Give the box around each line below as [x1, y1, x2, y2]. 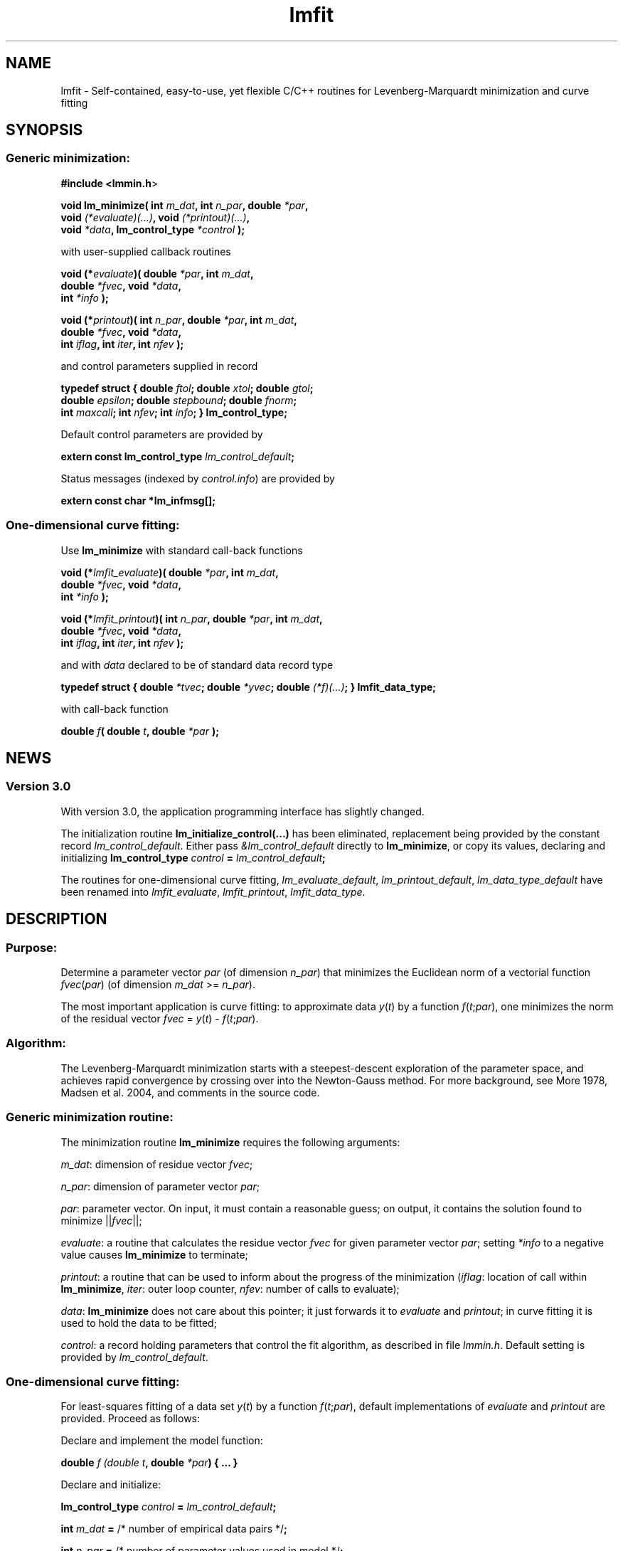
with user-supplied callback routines [60, 245, 231, 258]
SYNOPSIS [6, 121, 83, 139]
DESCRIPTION [6, 910, 107, 928]
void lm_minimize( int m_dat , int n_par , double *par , [60, 198, 309, 211]
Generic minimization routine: [6, 1110, 174, 1125]
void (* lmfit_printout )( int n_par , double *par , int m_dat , [60, 612, 323, 625]
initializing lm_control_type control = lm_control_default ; [60, 851, 326, 864]
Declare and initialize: [60, 1478, 161, 1491]
